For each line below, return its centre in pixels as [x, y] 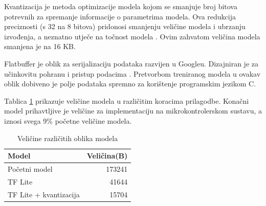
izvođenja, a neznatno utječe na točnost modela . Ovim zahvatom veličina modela [132, 36]
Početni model [30, 168]
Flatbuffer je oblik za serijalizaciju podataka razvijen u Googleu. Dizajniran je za [131, 63]
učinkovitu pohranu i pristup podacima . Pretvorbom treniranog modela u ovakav [132, 73]
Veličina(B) [107, 156]
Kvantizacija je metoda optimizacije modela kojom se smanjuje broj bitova [121, 6]
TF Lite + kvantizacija [44, 194]
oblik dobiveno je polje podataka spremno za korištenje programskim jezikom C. [130, 84]
